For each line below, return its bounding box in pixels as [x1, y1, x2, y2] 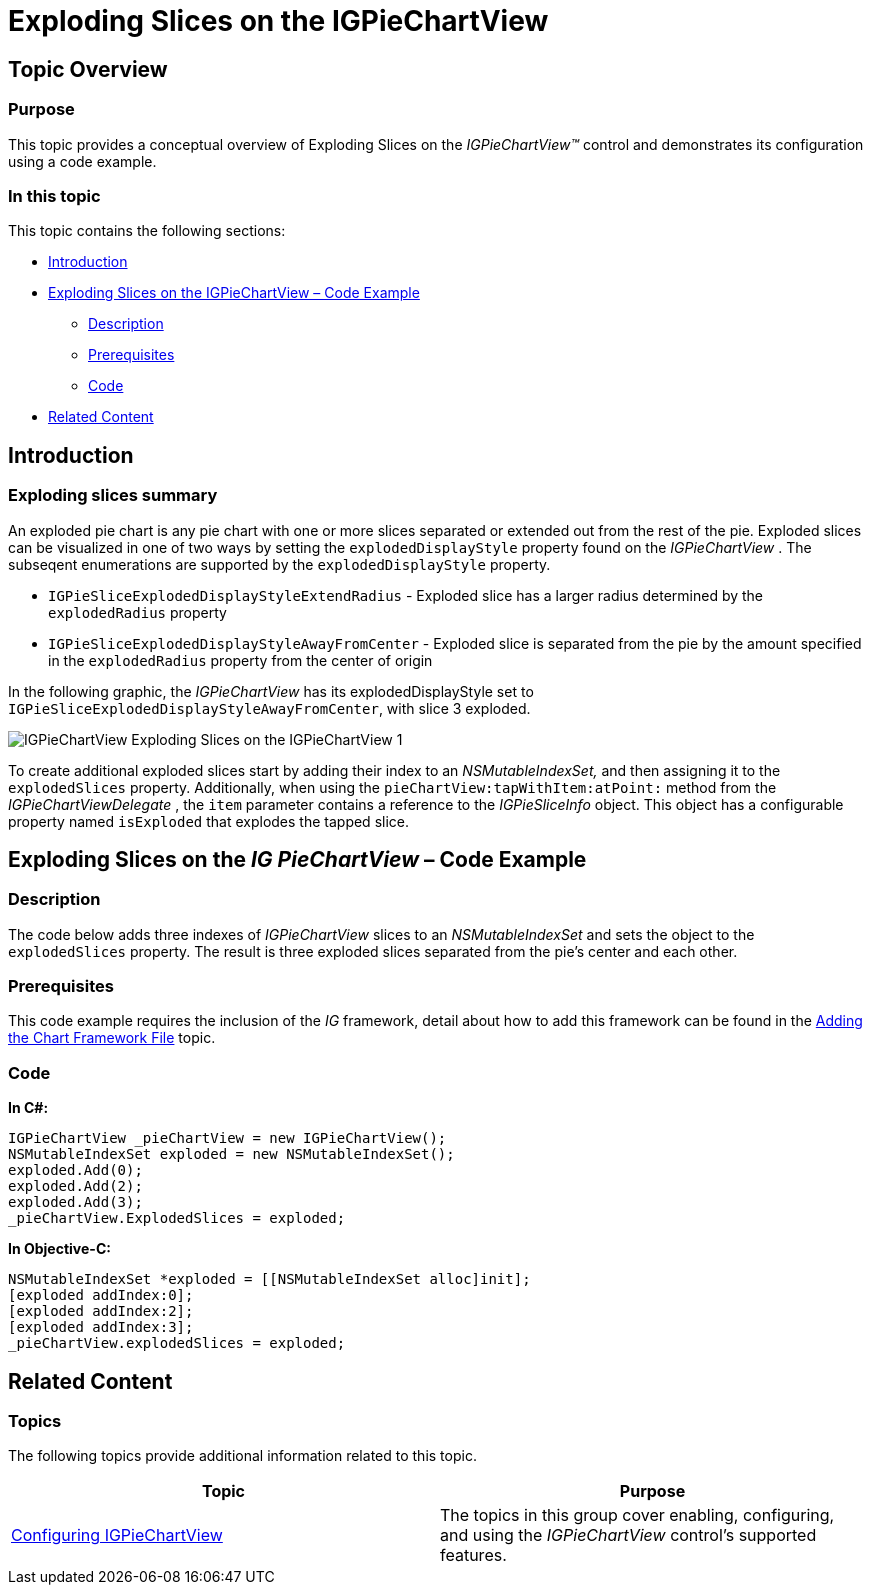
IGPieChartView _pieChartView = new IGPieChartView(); [8, 1130, 447, 1147]
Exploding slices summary [8, 485, 218, 506]
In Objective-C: [8, 1240, 111, 1258]
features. [440, 1545, 507, 1566]
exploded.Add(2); [8, 1178, 143, 1195]
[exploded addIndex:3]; [8, 1319, 194, 1336]
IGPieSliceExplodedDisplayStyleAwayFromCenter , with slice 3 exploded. [8, 699, 531, 717]
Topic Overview [8, 56, 168, 82]
